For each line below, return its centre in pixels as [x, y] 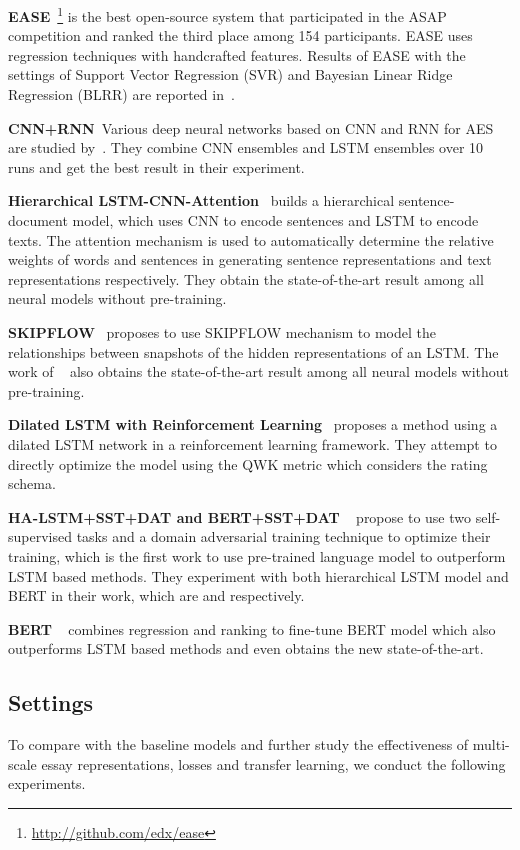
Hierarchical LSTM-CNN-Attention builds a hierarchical [201, 200]
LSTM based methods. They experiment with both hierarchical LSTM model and [258, 575]
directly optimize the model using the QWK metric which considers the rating [248, 463]
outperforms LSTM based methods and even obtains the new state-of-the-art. [246, 648]
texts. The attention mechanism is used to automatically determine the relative [251, 239]
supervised [40, 536]
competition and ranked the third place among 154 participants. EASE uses [240, 35]
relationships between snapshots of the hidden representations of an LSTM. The [253, 351]
